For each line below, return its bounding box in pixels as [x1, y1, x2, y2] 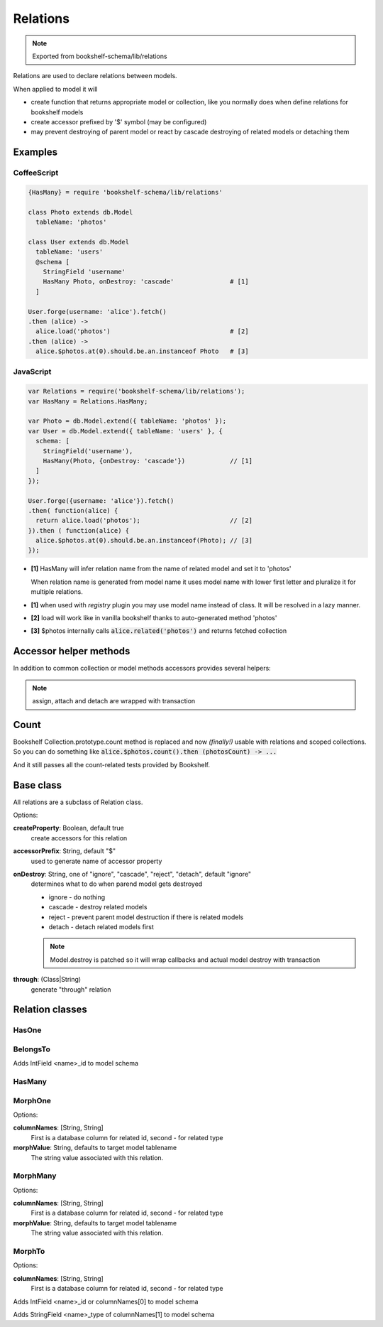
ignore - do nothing [48, 892, 106, 901]
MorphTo [13, 1247, 45, 1257]
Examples [13, 146, 58, 158]
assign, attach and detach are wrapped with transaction [32, 697, 196, 705]
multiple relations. [30, 587, 83, 596]
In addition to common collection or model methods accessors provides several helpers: [13, 664, 271, 673]
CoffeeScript [13, 168, 59, 178]
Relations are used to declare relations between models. [13, 72, 177, 80]
